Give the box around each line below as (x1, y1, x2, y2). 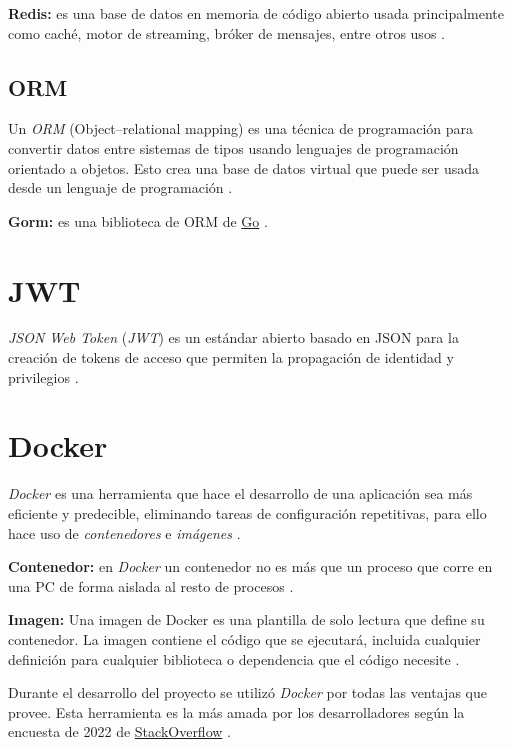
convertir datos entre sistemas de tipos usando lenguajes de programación (8, 137, 459, 158)
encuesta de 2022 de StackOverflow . (8, 721, 231, 742)
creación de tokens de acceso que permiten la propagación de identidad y (8, 347, 454, 368)
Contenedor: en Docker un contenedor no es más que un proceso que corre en (8, 556, 493, 577)
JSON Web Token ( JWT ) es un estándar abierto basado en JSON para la (8, 327, 459, 348)
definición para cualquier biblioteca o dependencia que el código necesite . (8, 648, 460, 669)
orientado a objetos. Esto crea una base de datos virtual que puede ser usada (8, 157, 479, 178)
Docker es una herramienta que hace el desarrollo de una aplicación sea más (8, 483, 473, 504)
